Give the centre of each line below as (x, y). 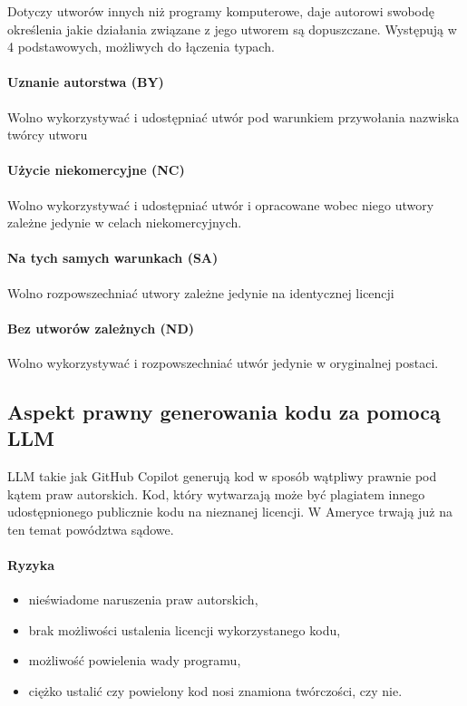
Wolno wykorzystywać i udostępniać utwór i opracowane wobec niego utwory (221, 204)
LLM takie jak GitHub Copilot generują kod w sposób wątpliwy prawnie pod (222, 476)
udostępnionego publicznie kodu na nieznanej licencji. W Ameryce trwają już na (230, 512)
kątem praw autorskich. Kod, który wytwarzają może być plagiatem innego (216, 493)
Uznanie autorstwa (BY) (86, 82)
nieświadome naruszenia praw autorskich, (143, 600)
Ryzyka (31, 565)
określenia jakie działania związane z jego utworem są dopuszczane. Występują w (232, 29)
